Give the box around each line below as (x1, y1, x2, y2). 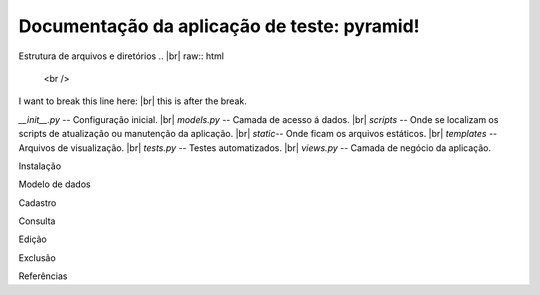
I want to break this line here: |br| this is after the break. (18, 95, 247, 107)
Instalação (18, 160, 62, 172)
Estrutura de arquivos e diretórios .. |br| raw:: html (18, 50, 225, 62)
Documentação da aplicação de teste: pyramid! (18, 15, 420, 37)
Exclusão (18, 251, 57, 264)
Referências (18, 270, 69, 282)
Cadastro (18, 196, 57, 209)
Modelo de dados (18, 178, 91, 190)
